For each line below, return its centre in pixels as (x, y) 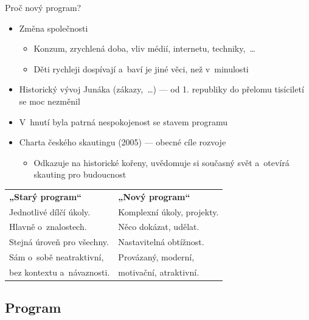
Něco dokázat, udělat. (159, 227)
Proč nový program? (43, 7)
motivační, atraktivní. (159, 272)
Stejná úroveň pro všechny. (59, 242)
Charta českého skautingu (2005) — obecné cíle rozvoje (123, 142)
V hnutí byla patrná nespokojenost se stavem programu (123, 121)
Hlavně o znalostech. (48, 227)
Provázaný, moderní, (156, 257)
